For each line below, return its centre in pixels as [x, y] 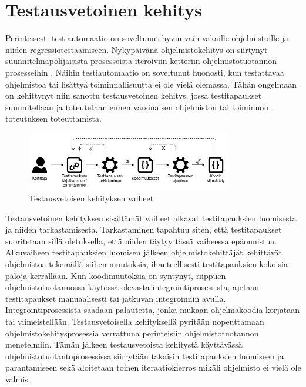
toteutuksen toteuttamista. [53, 118]
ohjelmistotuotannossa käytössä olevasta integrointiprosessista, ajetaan [132, 287]
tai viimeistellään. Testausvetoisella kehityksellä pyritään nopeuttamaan [135, 321]
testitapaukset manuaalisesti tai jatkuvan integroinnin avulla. [116, 298]
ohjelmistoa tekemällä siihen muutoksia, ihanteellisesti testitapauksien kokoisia [147, 264]
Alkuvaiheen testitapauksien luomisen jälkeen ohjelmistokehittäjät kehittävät [144, 252]
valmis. [18, 378]
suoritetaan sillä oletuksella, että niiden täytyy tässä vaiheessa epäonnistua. [141, 240]
